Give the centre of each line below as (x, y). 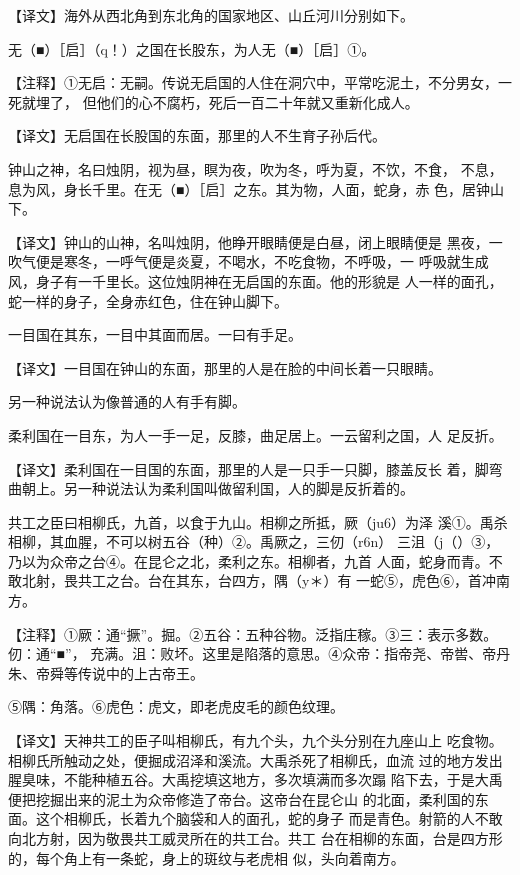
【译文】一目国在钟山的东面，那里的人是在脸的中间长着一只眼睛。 (225, 367)
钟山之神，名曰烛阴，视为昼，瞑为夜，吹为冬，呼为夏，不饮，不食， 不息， (255, 168)
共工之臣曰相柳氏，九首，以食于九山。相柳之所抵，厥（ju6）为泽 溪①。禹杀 (258, 521)
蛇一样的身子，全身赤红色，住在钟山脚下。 (148, 300)
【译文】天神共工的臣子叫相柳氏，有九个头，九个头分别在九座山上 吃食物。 (255, 740)
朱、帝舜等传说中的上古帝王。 (106, 672)
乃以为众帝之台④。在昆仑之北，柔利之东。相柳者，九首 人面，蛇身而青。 (248, 560)
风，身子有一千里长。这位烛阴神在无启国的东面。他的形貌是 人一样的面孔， (255, 280)
